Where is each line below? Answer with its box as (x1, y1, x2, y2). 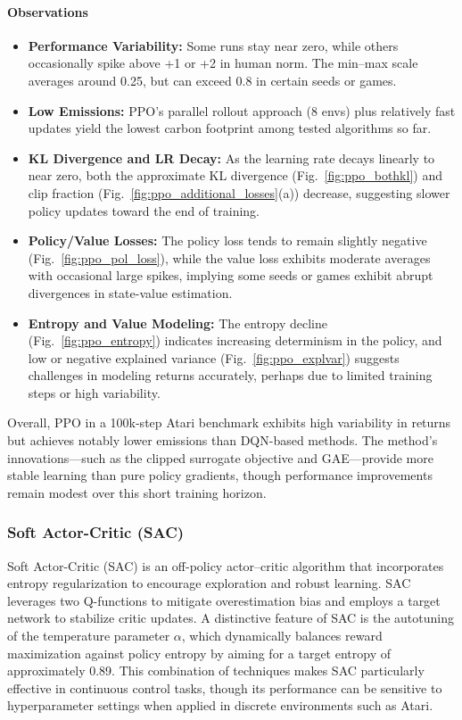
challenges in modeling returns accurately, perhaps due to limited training (28, 366, 433, 385)
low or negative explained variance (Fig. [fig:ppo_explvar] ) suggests (28, 348, 400, 367)
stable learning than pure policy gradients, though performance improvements (7, 466, 433, 484)
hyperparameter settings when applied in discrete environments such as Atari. (7, 696, 433, 715)
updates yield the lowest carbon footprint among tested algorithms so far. (28, 119, 432, 137)
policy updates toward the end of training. (28, 201, 260, 219)
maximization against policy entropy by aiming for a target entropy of (7, 643, 391, 662)
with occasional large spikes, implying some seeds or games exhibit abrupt (28, 266, 433, 285)
